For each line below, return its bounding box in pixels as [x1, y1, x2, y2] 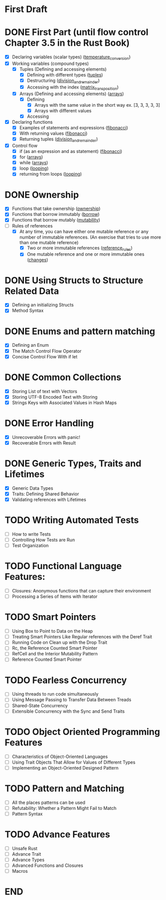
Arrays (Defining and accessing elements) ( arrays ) [19, 91, 124, 97]
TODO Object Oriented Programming [5, 726, 160, 737]
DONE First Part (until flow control [5, 27, 148, 38]
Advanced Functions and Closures [12, 862, 83, 869]
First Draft [5, 4, 48, 15]
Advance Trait [12, 851, 41, 857]
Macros [12, 868, 28, 874]
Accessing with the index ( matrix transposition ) [27, 84, 119, 91]
